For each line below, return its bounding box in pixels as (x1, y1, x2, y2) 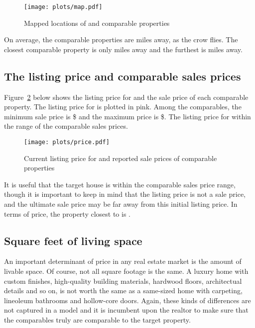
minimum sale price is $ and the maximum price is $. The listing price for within (4, 111, 251, 121)
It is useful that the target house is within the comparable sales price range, (4, 179, 236, 189)
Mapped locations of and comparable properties (24, 17, 170, 28)
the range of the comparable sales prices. (4, 121, 128, 131)
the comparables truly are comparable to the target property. (4, 315, 191, 325)
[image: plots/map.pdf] (24, 3, 103, 10)
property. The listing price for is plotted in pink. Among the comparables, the (4, 101, 242, 112)
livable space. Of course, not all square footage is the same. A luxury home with (4, 266, 249, 276)
